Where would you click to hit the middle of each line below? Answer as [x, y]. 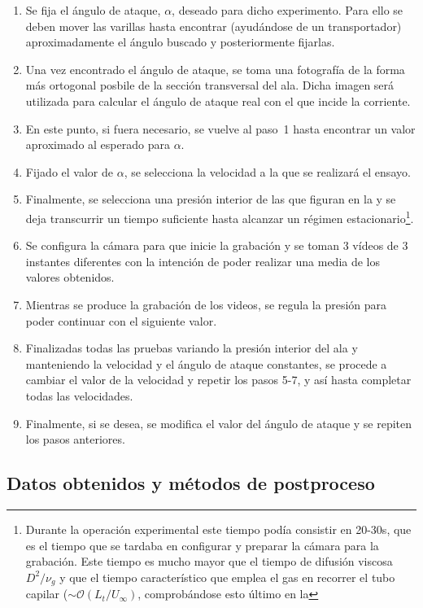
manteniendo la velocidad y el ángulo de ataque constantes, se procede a [206, 363]
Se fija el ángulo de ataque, [93, 10]
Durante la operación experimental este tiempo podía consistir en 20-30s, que [218, 529]
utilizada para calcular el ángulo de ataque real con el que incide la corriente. [218, 101]
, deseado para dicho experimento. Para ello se [288, 10]
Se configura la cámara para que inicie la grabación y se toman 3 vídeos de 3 [217, 245]
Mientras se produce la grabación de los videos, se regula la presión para [206, 304]
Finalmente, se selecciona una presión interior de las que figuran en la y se [211, 199]
